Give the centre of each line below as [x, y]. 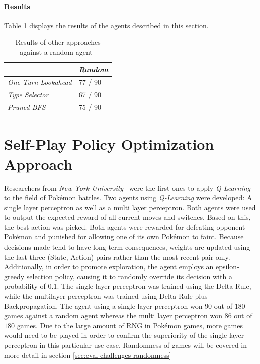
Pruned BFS [27, 107]
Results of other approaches [58, 42]
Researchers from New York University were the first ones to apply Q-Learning [127, 188]
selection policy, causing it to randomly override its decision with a [129, 276]
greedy [14, 276]
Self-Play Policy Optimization [109, 144]
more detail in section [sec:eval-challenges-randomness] [88, 355]
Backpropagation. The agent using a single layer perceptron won [103, 306]
